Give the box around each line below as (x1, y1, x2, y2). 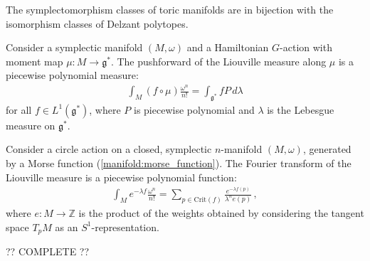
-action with (280, 40, 332, 55)
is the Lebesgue (267, 102, 334, 117)
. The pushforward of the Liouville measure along (110, 53, 327, 68)
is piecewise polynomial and (133, 102, 255, 117)
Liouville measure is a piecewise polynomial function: (6, 169, 237, 184)
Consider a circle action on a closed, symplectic (6, 142, 212, 156)
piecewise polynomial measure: (6, 68, 139, 82)
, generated (302, 142, 351, 156)
